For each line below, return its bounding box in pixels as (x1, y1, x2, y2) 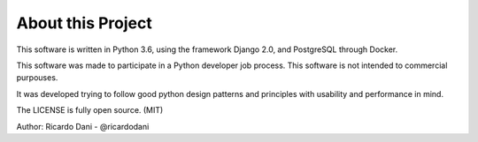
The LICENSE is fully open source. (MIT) (16, 105, 164, 116)
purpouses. (16, 72, 58, 83)
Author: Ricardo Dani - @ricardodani (16, 121, 150, 131)
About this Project (16, 13, 152, 33)
